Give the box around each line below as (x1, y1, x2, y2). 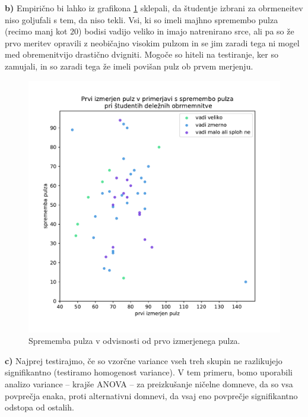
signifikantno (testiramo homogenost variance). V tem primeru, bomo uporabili (5, 366, 293, 378)
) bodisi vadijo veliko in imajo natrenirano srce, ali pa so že (78, 25, 294, 37)
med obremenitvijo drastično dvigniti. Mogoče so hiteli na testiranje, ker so (5, 48, 278, 61)
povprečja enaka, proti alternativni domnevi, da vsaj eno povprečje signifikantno (5, 389, 298, 402)
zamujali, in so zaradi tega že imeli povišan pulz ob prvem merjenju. (5, 59, 253, 72)
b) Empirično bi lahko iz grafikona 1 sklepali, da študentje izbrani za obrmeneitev (5, 2, 303, 14)
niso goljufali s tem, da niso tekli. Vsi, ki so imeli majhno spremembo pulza (5, 13, 278, 26)
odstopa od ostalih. (5, 401, 74, 413)
